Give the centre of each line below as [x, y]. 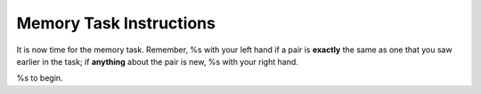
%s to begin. [40, 78]
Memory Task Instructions [116, 23]
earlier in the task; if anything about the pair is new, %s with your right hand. [157, 61]
